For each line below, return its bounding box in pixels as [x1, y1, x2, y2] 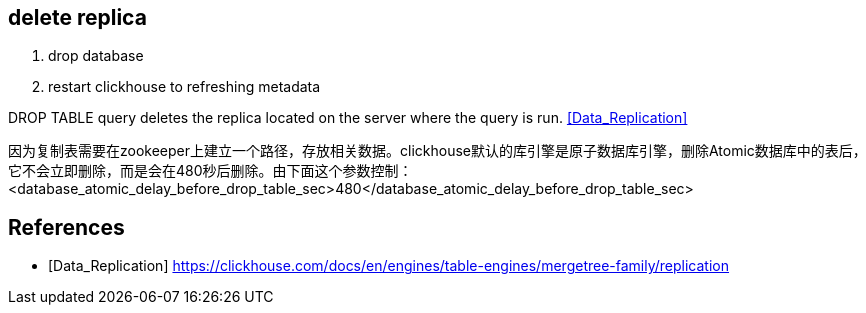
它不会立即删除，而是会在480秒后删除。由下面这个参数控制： [8, 162, 413, 180]
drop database [48, 47, 144, 65]
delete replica [8, 5, 147, 30]
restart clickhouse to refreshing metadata [48, 78, 321, 96]
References [8, 214, 125, 240]
